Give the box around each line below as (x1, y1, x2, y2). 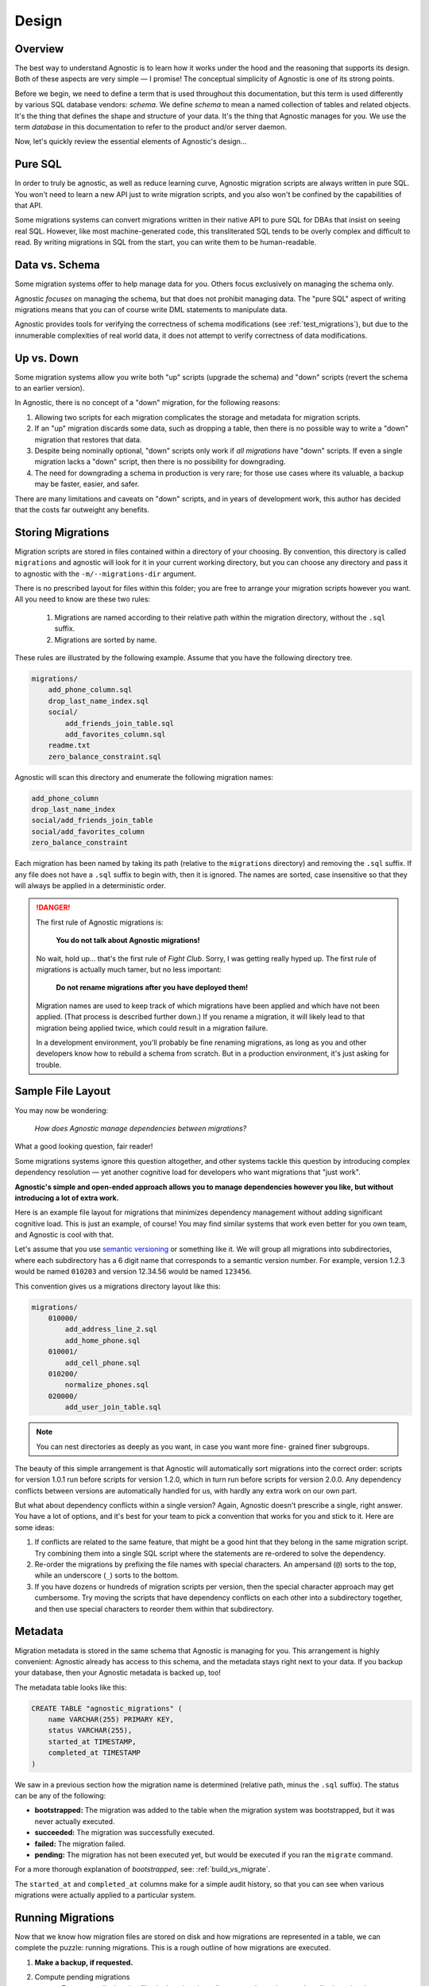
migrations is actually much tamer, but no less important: (36, 964, 222, 974)
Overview (14, 42, 64, 56)
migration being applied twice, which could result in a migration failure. (36, 1023, 269, 1033)
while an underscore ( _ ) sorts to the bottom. (34, 1571, 180, 1580)
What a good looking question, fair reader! (14, 1142, 153, 1151)
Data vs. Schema (14, 258, 101, 272)
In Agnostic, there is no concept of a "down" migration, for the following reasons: (14, 398, 280, 408)
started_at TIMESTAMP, (48, 1737, 137, 1746)
